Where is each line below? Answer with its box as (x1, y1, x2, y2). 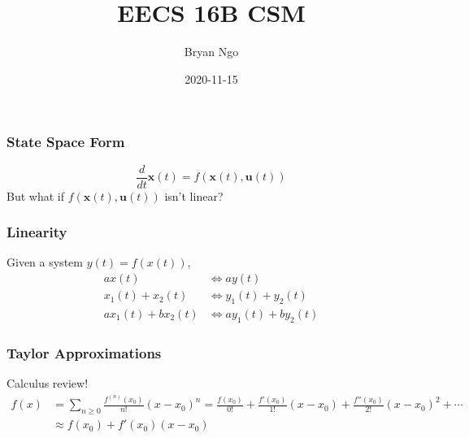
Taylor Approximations (7, 342, 162, 362)
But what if (7, 187, 64, 204)
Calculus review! (7, 374, 89, 391)
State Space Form (7, 132, 125, 152)
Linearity (7, 222, 67, 242)
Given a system (7, 254, 83, 271)
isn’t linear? (164, 187, 224, 204)
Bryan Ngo (184, 43, 239, 60)
